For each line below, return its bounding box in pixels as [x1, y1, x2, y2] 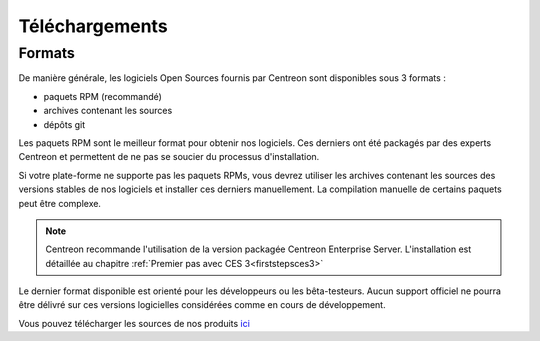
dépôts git [43, 118, 86, 130]
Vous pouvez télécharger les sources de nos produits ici [18, 317, 250, 329]
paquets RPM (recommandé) [43, 90, 162, 102]
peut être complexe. [18, 197, 102, 209]
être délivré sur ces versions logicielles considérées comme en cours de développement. [18, 299, 386, 311]
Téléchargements [18, 15, 169, 37]
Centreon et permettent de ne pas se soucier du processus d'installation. [18, 151, 320, 163]
